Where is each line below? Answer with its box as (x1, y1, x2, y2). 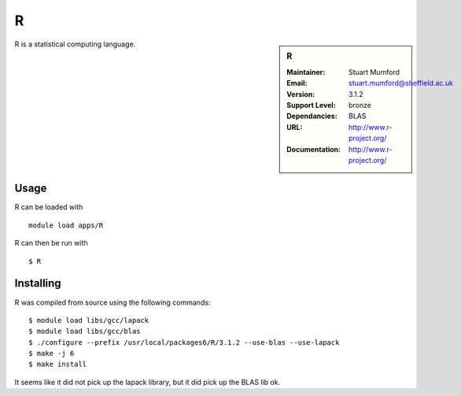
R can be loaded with (14, 202, 83, 212)
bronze (349, 100, 371, 109)
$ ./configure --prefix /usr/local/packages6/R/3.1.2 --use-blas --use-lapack (28, 338, 340, 346)
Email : (286, 79, 308, 88)
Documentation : (286, 144, 341, 154)
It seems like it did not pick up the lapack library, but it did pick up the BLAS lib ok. (14, 377, 281, 387)
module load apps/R (28, 220, 104, 230)
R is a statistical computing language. (14, 39, 136, 49)
